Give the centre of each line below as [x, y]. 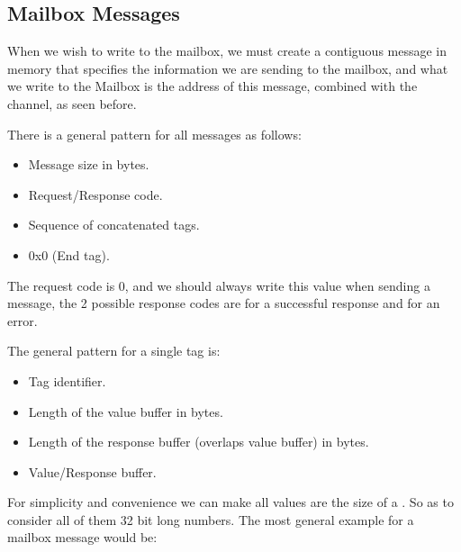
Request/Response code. [95, 194]
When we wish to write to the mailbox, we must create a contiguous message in [227, 51]
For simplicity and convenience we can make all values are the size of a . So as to [230, 502]
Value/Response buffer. [92, 471]
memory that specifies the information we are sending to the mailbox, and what [228, 68]
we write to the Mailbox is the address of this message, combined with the [212, 86]
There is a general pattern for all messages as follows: [154, 134]
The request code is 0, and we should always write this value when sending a [219, 285]
